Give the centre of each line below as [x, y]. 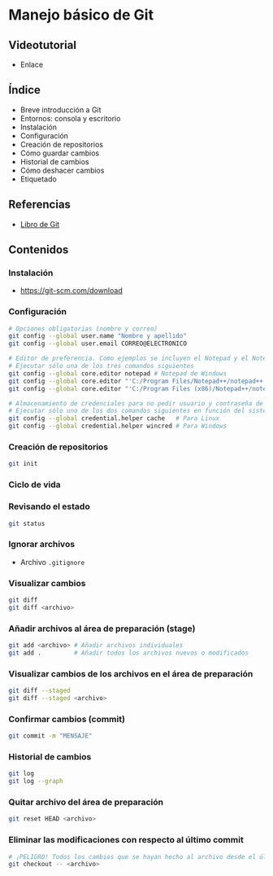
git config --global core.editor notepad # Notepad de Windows [118, 373]
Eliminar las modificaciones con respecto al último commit [126, 840]
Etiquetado [38, 179]
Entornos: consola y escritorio [70, 118]
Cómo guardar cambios [60, 153]
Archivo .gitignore [52, 562]
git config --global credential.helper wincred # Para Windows [118, 426]
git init [23, 464]
